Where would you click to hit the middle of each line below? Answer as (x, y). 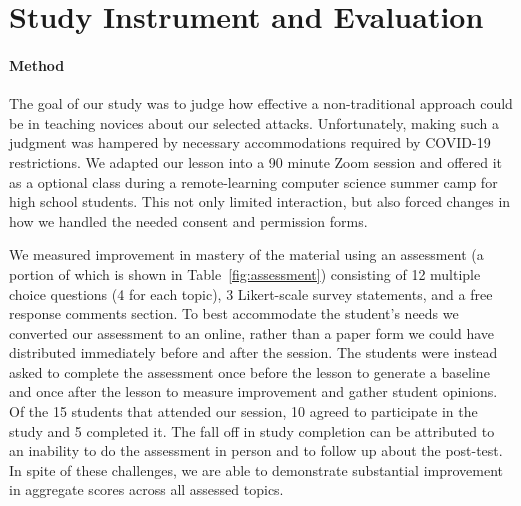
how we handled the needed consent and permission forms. (188, 220)
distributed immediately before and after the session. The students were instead (253, 352)
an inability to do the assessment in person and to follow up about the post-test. (256, 450)
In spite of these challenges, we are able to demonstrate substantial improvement (256, 469)
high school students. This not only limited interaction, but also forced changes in (260, 201)
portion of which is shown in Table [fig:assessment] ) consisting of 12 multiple (245, 273)
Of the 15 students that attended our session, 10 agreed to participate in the (243, 411)
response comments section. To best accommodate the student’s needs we (234, 313)
